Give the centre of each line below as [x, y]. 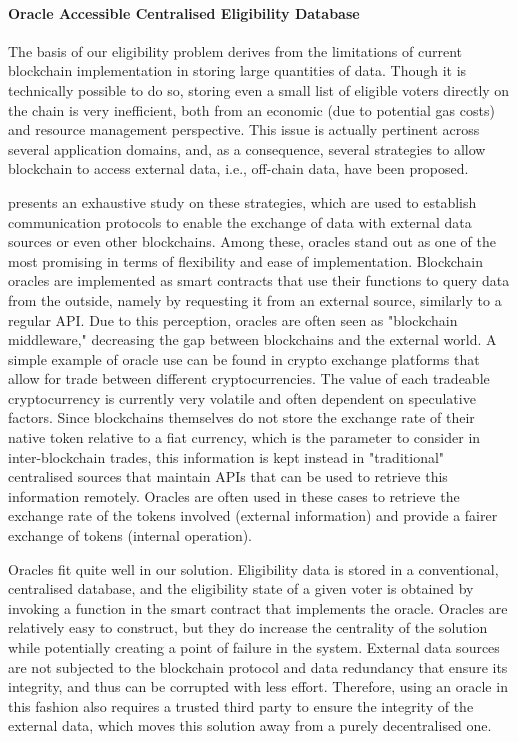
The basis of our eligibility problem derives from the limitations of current [235, 50]
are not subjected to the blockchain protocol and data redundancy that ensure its [258, 666]
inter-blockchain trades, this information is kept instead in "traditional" [226, 456]
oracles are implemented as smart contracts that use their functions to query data [259, 280]
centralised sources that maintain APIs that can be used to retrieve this [228, 476]
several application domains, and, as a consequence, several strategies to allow [247, 148]
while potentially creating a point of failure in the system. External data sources [254, 647]
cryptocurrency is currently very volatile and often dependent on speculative [242, 397]
